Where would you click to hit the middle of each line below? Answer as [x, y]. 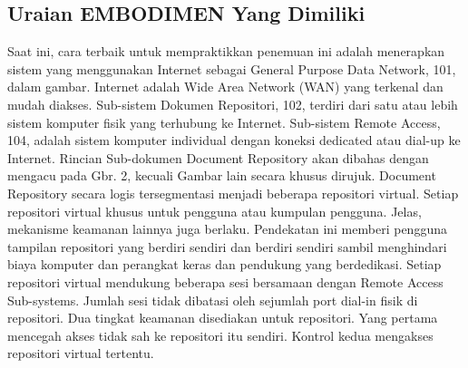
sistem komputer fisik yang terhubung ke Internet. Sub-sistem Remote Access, [224, 122]
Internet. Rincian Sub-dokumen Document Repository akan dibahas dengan [218, 157]
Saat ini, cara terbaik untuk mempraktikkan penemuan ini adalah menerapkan [226, 51]
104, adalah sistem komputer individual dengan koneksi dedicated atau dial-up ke [234, 140]
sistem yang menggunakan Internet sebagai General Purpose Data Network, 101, [232, 68]
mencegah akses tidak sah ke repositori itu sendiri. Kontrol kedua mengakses [220, 335]
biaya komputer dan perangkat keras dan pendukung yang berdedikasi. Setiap [224, 264]
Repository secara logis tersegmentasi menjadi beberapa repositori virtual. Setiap [233, 193]
